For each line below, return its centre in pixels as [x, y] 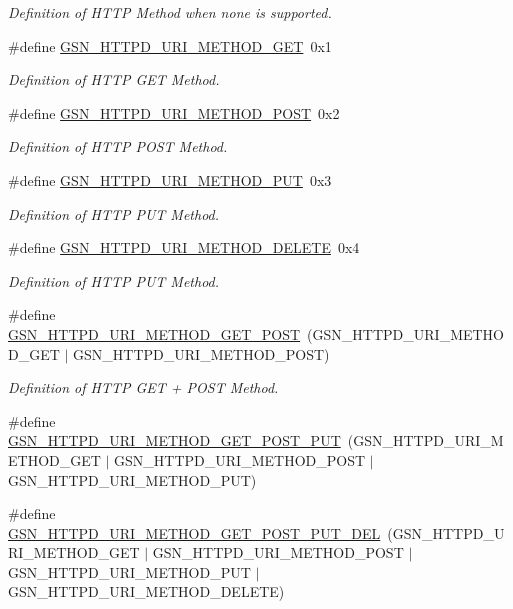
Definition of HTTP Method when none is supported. [170, 12]
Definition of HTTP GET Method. [114, 79]
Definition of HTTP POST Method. [118, 146]
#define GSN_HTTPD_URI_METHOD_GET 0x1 [170, 45]
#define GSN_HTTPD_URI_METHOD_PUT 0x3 [170, 179]
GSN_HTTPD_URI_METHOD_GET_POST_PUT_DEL [194, 532]
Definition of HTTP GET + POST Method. [143, 387]
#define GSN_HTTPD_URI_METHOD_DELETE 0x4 [184, 247]
